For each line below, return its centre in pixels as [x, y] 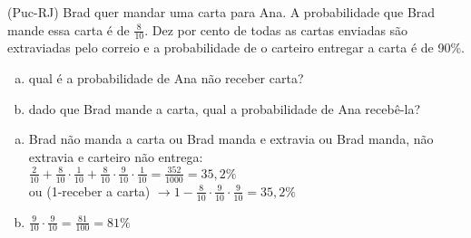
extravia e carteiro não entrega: [116, 156]
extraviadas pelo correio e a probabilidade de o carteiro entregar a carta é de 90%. [236, 48]
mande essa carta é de [69, 29]
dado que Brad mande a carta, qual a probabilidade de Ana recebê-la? [225, 108]
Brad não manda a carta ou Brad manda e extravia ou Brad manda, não [231, 139]
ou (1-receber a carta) [89, 190]
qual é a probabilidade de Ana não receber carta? [166, 78]
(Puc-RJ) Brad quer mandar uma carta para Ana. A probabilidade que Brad [221, 12]
